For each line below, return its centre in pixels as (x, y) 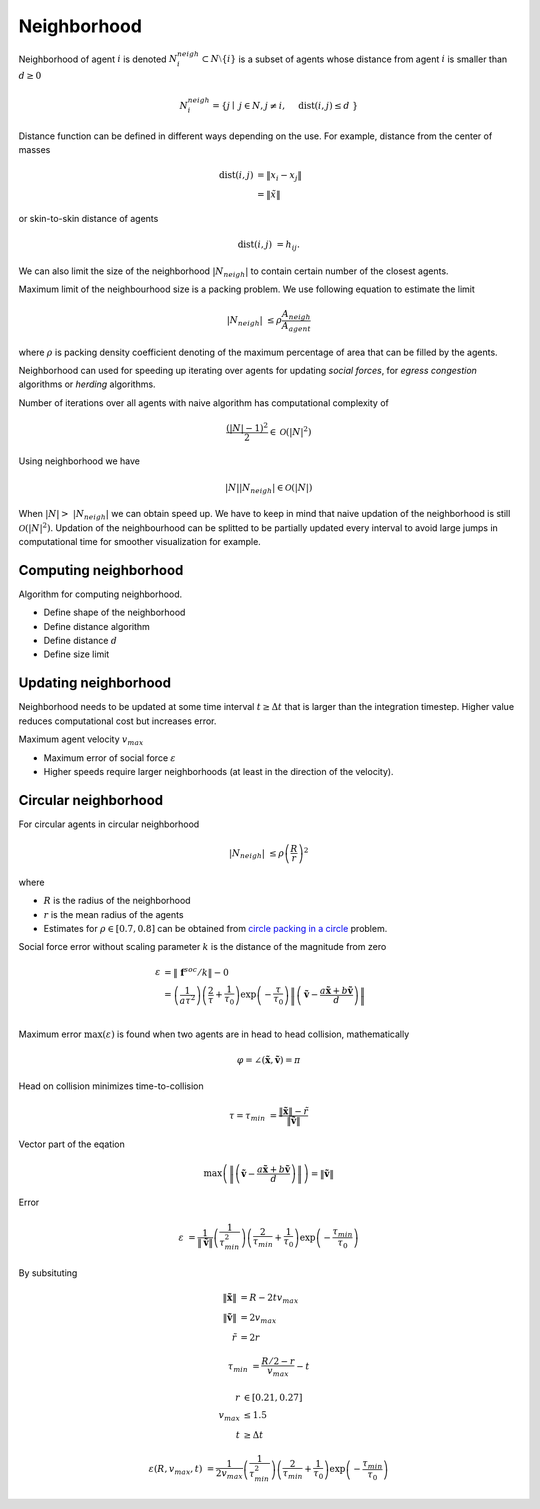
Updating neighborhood (95, 683)
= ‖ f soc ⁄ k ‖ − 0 (196, 971)
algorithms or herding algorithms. (87, 384)
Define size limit (76, 654)
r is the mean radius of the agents (113, 914)
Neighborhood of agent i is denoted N (98, 59)
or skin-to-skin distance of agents (88, 219)
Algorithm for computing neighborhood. (100, 594)
